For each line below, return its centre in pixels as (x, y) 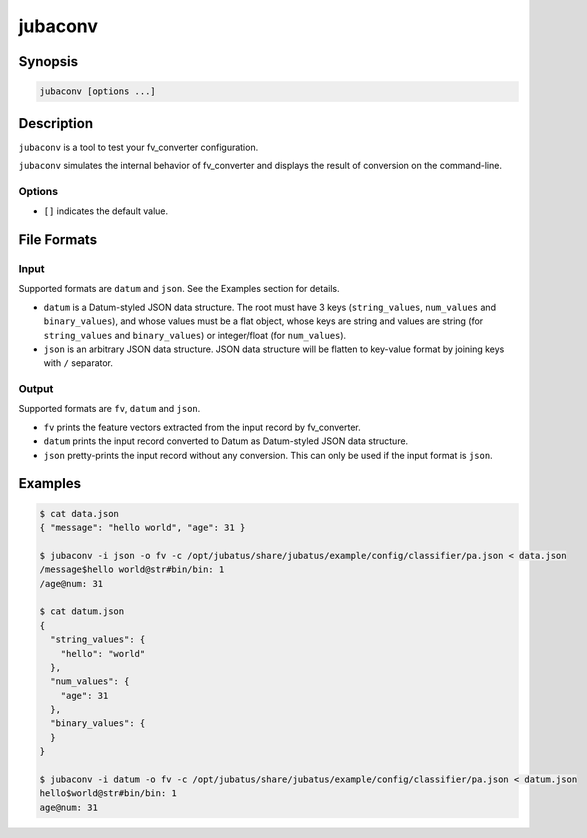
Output (36, 389)
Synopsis (48, 61)
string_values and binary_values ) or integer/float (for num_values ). (195, 335)
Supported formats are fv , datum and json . (109, 409)
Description (56, 123)
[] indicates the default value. (106, 211)
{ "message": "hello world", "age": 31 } (142, 527)
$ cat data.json (79, 513)
